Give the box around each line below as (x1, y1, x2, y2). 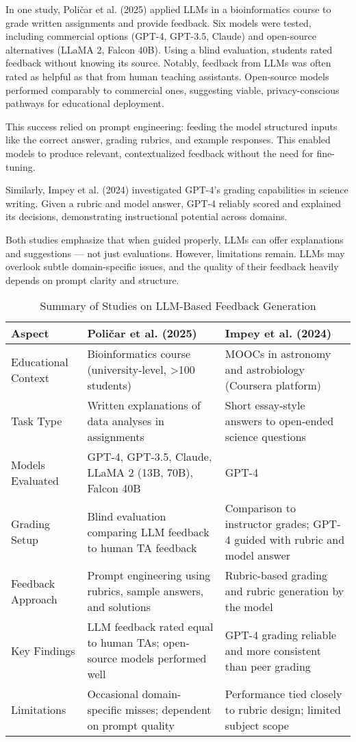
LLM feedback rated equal (87, 619, 214, 635)
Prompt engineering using (87, 567, 211, 584)
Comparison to (225, 500, 296, 516)
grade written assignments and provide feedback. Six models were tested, (5, 15, 311, 29)
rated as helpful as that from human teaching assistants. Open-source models (5, 69, 329, 83)
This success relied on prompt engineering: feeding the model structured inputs (5, 119, 338, 133)
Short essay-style (225, 397, 305, 414)
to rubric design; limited (225, 702, 341, 718)
